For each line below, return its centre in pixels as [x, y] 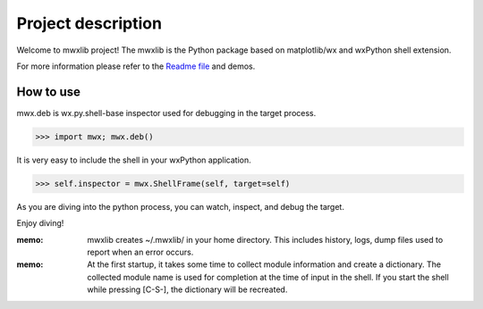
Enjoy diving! [40, 223]
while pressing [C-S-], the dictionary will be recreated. [187, 289]
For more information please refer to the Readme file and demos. [136, 66]
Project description [89, 23]
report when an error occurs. [140, 252]
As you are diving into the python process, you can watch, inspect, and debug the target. [180, 206]
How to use [48, 92]
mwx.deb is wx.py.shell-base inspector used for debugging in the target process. [166, 113]
